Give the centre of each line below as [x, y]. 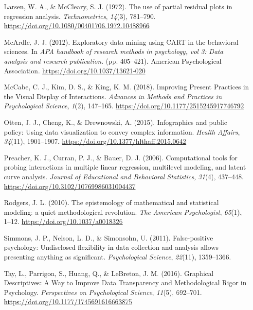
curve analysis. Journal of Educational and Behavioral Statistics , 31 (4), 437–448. [124, 176]
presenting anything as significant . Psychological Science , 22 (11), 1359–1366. [117, 257]
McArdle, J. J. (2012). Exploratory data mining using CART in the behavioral [121, 42]
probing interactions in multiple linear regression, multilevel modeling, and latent [125, 167]
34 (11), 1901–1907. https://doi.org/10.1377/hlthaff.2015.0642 [95, 141]
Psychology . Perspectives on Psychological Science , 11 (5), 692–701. [103, 292]
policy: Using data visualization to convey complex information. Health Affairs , [122, 131]
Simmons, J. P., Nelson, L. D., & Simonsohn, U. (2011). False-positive [108, 237]
